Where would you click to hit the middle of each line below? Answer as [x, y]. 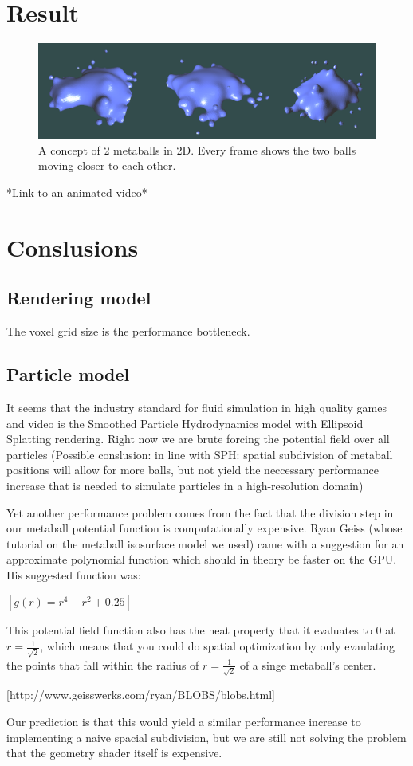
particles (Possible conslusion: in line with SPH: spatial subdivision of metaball [200, 454]
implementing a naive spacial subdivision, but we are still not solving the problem [206, 737]
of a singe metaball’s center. [308, 664]
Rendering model [79, 298]
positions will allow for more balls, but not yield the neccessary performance [193, 470]
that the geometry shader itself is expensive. [114, 753]
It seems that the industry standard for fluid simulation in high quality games [197, 407]
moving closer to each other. [107, 165]
